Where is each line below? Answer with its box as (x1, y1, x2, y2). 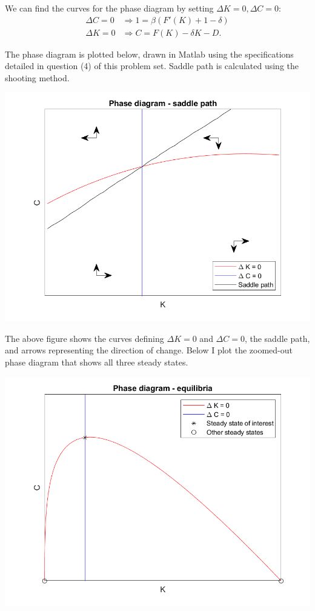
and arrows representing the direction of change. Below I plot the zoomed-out (5, 344, 293, 356)
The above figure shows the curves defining (5, 332, 164, 344)
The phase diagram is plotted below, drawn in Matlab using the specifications (5, 47, 294, 60)
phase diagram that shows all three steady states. (5, 356, 188, 369)
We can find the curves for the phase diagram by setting (5, 2, 214, 14)
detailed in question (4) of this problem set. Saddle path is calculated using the (5, 59, 299, 72)
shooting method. (5, 71, 70, 84)
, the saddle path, (244, 332, 310, 344)
